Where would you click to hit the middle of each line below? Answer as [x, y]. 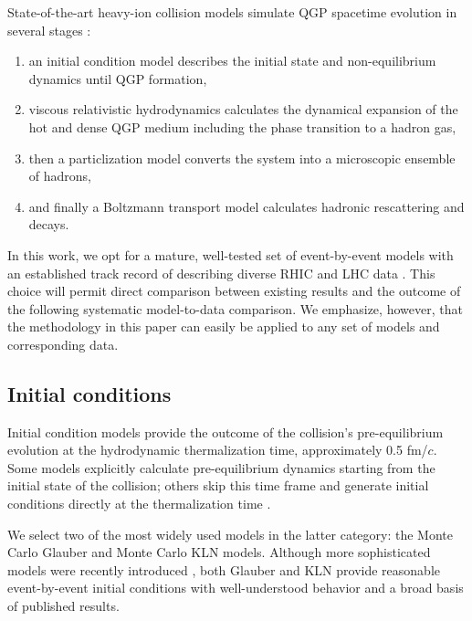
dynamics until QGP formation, [118, 78]
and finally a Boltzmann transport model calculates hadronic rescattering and [246, 206]
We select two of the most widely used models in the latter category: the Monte [230, 534]
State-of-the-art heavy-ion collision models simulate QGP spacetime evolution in [232, 12]
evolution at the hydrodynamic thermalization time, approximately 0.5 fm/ [218, 450]
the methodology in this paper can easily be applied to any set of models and [224, 326]
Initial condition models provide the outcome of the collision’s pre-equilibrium [226, 432]
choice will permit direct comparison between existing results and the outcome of [234, 291]
